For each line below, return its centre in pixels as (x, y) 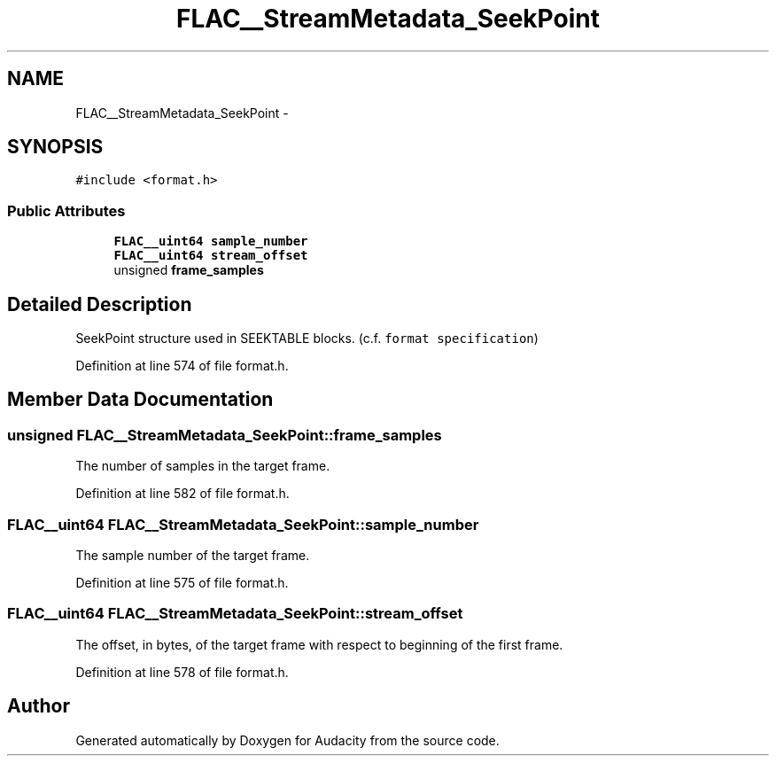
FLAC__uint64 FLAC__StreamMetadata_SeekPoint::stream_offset (235, 614)
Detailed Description (100, 304)
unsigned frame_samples (189, 270)
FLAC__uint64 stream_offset (211, 256)
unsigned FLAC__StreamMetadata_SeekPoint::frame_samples (225, 435)
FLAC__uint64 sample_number (211, 241)
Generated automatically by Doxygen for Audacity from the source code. (287, 740)
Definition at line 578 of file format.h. (182, 672)
